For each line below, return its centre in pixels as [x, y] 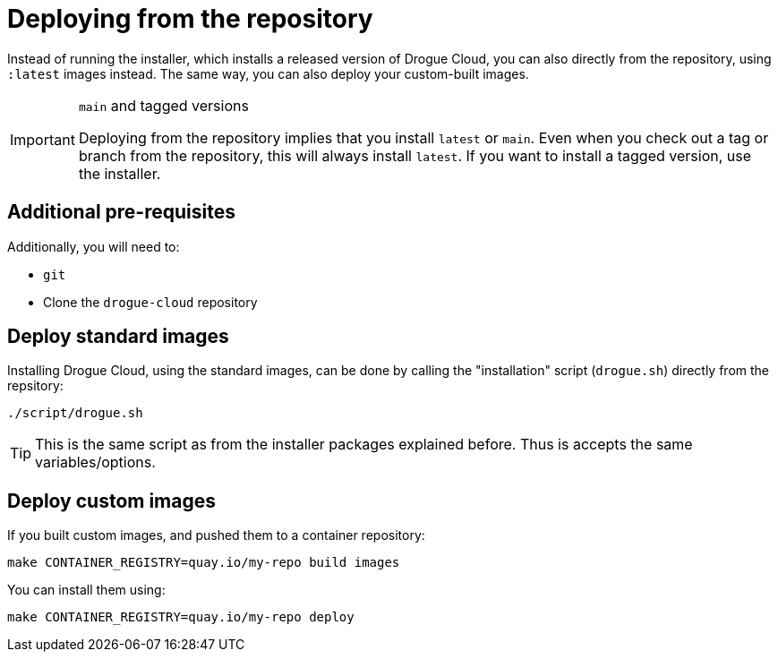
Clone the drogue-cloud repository [150, 302]
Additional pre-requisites [121, 212]
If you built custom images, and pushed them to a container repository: [216, 535]
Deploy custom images [111, 501]
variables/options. [95, 462]
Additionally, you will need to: [94, 246]
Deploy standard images [118, 337]
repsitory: [35, 386]
